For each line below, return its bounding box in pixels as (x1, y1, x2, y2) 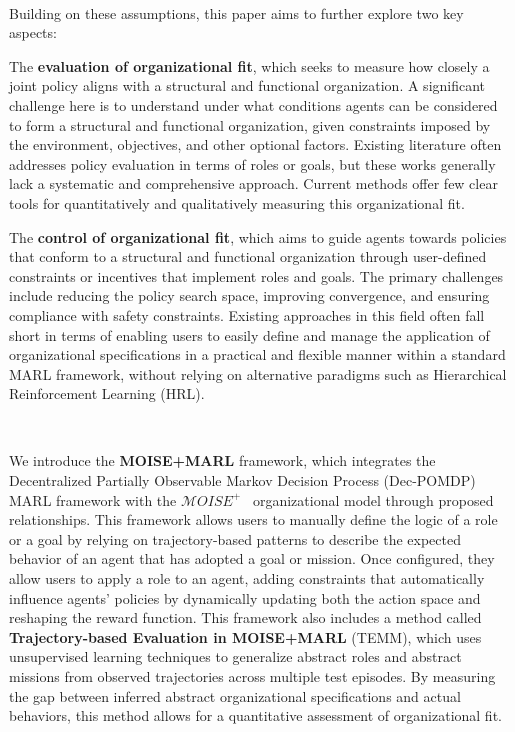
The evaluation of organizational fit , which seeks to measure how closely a (9, 55, 490, 76)
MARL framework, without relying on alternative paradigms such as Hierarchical (9, 363, 507, 384)
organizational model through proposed (252, 489, 494, 510)
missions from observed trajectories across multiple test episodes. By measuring (9, 666, 496, 686)
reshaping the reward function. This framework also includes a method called (9, 607, 482, 628)
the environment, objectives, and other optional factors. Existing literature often (9, 134, 502, 155)
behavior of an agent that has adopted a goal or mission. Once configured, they (9, 548, 495, 569)
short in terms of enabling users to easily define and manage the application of (9, 324, 490, 345)
